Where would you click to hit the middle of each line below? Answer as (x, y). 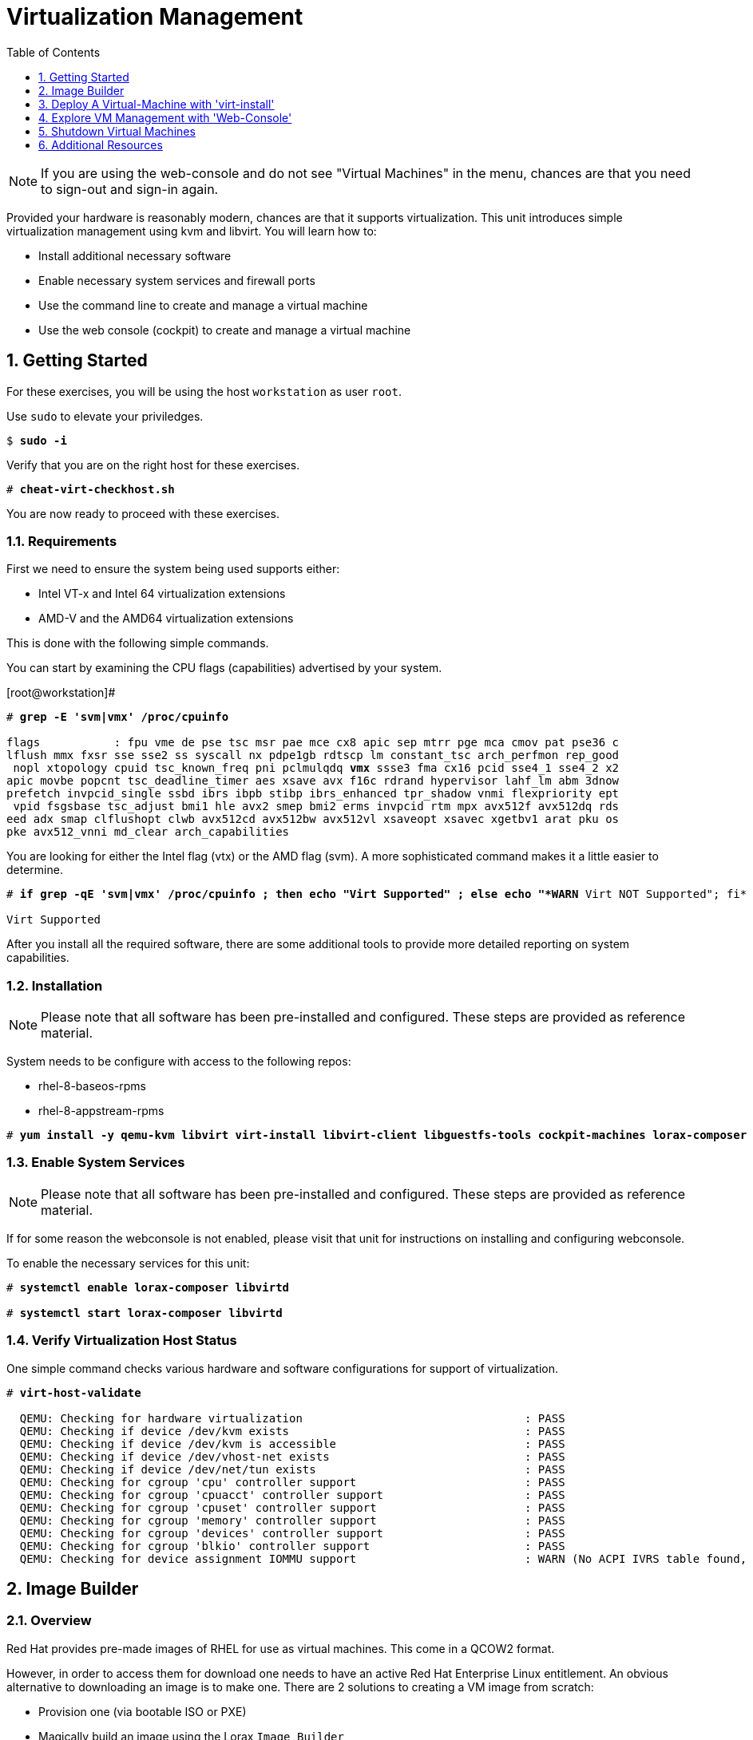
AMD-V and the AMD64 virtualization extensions (166, 619)
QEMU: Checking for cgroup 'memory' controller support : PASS (292, 1520)
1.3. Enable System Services (96, 1163)
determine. (35, 870)
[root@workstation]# (61, 693)
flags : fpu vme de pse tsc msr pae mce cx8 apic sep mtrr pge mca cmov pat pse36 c (313, 743)
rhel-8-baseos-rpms (92, 1086)
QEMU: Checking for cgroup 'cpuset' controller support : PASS (292, 1507)
